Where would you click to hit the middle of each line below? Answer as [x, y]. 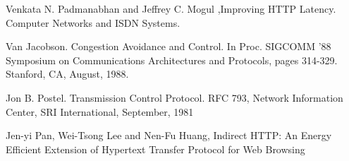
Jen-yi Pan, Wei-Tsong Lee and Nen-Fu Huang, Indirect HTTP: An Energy [169, 135]
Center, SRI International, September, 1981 [100, 111]
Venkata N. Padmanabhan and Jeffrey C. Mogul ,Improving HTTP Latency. [171, 8]
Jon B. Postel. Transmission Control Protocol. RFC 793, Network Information [174, 97]
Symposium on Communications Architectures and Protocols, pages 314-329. [172, 60]
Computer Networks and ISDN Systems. [93, 22]
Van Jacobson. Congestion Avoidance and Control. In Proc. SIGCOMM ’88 [169, 46]
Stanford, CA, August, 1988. [67, 74]
